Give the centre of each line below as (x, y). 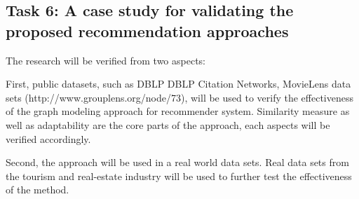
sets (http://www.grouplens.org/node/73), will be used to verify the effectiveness (180, 97)
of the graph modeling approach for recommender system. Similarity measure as (178, 111)
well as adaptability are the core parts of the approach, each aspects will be (168, 124)
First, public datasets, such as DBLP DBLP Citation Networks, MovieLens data (178, 84)
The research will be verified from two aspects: (106, 60)
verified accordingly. (48, 138)
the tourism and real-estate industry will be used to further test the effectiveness (179, 176)
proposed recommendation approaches (147, 30)
